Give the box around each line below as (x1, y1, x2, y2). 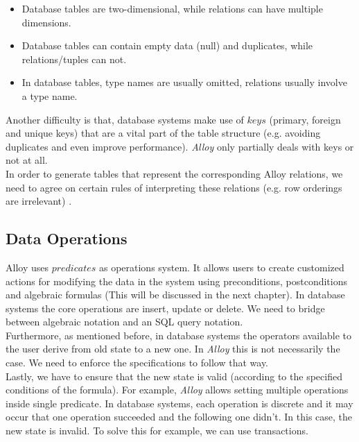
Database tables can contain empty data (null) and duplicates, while (21, 38, 313, 53)
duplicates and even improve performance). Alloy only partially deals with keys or (6, 139, 354, 153)
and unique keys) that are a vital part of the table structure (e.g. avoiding (6, 126, 321, 140)
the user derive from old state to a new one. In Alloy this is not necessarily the (6, 341, 340, 356)
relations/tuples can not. (21, 51, 127, 66)
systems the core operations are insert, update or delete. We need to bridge (6, 300, 325, 315)
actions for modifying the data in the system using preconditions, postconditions (6, 273, 347, 288)
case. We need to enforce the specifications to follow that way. (6, 355, 269, 370)
